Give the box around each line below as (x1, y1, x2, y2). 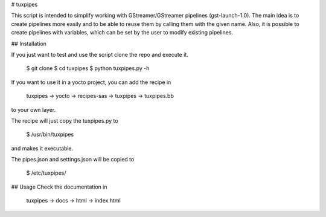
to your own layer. (11, 106, 56, 113)
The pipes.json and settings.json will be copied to (11, 156, 135, 163)
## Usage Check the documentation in (11, 183, 107, 190)
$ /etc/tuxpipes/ (26, 169, 66, 177)
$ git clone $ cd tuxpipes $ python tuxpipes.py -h (26, 65, 150, 72)
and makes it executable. (11, 144, 74, 152)
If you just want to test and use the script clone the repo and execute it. (11, 51, 188, 58)
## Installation (11, 40, 46, 47)
